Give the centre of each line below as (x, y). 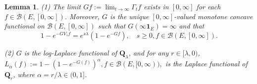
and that (192, 26)
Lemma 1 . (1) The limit (43, 6)
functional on (25, 26)
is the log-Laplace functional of (70, 52)
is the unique (129, 16)
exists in (156, 6)
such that (112, 26)
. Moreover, (82, 16)
